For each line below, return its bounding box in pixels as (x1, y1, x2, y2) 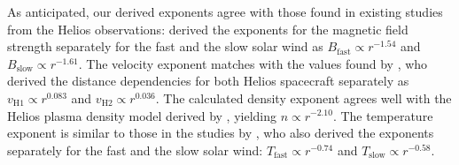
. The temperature (332, 106, 433, 124)
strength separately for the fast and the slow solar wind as (7, 37, 323, 56)
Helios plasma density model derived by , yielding (7, 106, 276, 124)
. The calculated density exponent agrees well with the (155, 88, 452, 107)
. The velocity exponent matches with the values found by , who (78, 54, 428, 72)
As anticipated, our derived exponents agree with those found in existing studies (7, 3, 443, 20)
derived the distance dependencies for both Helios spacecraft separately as (7, 71, 409, 90)
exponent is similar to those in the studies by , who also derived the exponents (7, 124, 434, 142)
